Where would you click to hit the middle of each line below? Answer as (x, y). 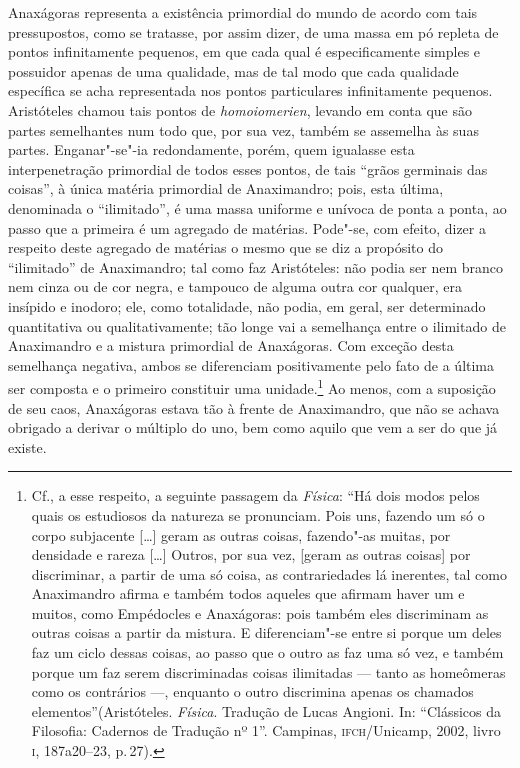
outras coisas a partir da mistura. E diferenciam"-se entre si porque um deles (266, 632)
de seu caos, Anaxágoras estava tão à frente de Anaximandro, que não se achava (254, 407)
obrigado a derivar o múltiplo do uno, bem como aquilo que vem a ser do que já (253, 427)
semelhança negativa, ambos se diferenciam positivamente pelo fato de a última (251, 364)
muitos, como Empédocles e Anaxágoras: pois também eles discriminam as (260, 612)
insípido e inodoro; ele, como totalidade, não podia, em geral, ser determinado (247, 305)
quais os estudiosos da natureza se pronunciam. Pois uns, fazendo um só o (258, 514)
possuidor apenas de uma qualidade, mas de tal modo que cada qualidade (233, 70)
